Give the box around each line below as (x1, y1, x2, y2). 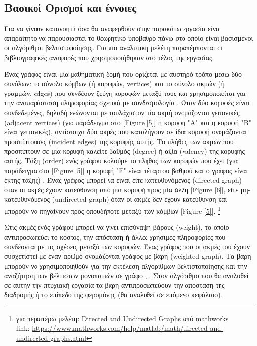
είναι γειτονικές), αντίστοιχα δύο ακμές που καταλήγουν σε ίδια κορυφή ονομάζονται (4, 126, 247, 137)
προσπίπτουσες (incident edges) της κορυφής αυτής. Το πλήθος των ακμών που (4, 136, 234, 146)
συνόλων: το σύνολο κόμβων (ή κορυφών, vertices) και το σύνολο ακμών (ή (4, 78, 224, 89)
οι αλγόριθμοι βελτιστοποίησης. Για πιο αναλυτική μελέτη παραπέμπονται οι (4, 42, 222, 53)
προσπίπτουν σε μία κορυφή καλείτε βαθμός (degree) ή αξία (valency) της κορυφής (4, 146, 245, 156)
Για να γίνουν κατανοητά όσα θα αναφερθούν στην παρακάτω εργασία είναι (4, 23, 221, 33)
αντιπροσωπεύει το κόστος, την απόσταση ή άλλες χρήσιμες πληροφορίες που (4, 231, 226, 242)
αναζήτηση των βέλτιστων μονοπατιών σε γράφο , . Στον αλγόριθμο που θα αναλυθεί (4, 270, 249, 281)
